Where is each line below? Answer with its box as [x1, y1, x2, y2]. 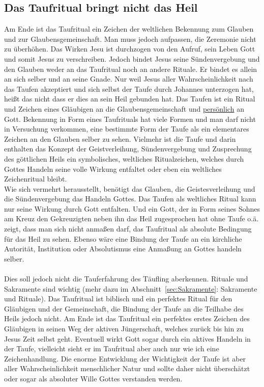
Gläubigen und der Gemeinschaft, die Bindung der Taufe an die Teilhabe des [4, 303, 244, 314]
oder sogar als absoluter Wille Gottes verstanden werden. [4, 373, 183, 383]
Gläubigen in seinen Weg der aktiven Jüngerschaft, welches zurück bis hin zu [4, 323, 244, 334]
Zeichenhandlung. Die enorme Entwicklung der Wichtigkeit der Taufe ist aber [4, 353, 246, 364]
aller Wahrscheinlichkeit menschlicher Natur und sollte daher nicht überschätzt [4, 363, 250, 374]
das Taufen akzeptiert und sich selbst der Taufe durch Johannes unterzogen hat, [4, 83, 254, 94]
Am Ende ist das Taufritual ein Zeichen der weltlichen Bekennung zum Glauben [4, 23, 254, 34]
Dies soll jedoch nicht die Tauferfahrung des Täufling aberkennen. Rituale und [4, 273, 248, 284]
